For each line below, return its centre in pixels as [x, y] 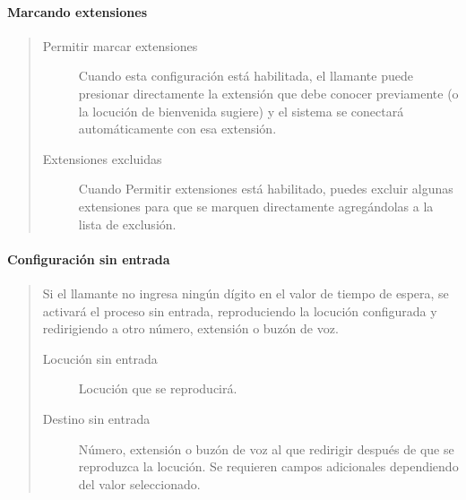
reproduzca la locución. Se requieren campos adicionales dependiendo [268, 466]
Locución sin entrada [100, 358]
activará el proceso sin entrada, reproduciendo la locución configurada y [240, 310]
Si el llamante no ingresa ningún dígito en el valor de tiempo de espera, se [246, 293]
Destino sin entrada [96, 418]
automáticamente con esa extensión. [177, 129]
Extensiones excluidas [102, 158]
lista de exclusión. [127, 224]
